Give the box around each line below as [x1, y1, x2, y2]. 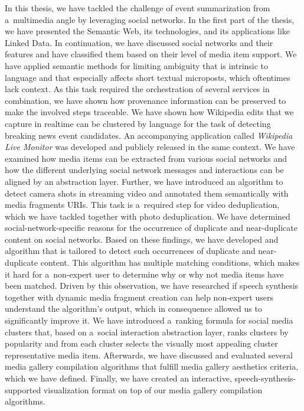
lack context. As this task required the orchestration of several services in [5, 83, 270, 95]
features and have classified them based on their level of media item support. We [5, 48, 297, 60]
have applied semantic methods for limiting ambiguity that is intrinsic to [5, 59, 269, 71]
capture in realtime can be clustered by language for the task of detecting [5, 117, 271, 129]
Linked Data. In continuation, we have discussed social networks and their [5, 36, 273, 48]
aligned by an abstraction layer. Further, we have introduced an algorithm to [5, 175, 283, 187]
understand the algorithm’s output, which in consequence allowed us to [5, 302, 262, 315]
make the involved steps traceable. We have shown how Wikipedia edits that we [5, 106, 294, 118]
